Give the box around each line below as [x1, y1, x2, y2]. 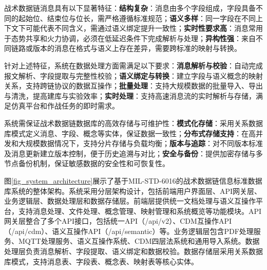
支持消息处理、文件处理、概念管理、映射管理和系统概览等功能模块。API [18, 205, 262, 216]
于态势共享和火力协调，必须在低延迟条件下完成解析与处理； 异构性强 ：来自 [4, 32, 256, 43]
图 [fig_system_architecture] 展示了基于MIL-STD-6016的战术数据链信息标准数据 [4, 175, 262, 186]
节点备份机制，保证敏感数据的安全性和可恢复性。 [4, 158, 169, 169]
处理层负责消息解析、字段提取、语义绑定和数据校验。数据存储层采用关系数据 [4, 246, 263, 257]
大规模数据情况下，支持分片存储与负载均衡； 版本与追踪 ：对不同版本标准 [18, 138, 263, 149]
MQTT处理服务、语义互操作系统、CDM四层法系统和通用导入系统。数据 [18, 236, 260, 246]
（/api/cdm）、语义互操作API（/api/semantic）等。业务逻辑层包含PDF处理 [4, 225, 254, 236]
